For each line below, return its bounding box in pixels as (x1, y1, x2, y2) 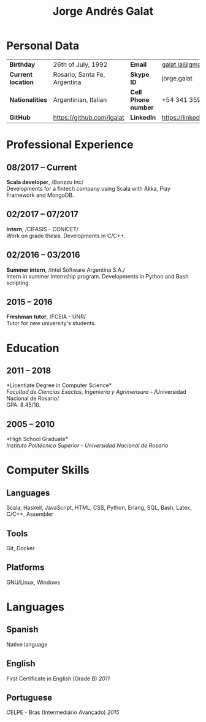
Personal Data (6, 39, 80, 53)
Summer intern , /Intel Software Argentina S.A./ (6, 266, 125, 274)
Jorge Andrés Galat (52, 4, 154, 18)
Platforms (6, 563, 45, 573)
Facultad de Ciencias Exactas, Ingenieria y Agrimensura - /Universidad (6, 388, 187, 396)
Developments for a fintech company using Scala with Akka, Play (6, 185, 170, 192)
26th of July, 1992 (53, 60, 108, 69)
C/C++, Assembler (6, 510, 54, 518)
